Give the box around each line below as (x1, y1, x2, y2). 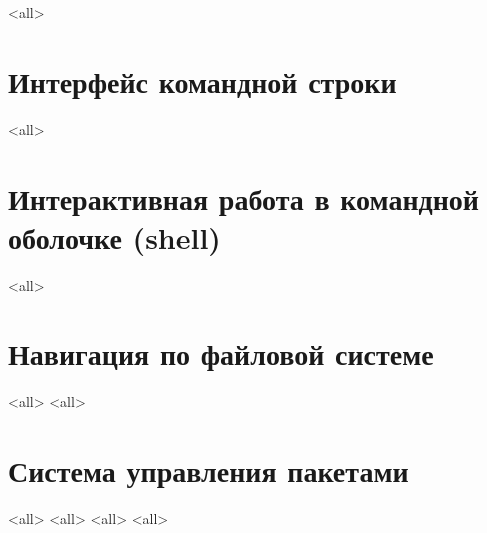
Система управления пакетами (8, 450, 409, 491)
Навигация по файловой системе (8, 333, 434, 374)
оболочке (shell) (8, 216, 221, 257)
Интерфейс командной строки (8, 60, 397, 101)
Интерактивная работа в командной (8, 177, 479, 218)
